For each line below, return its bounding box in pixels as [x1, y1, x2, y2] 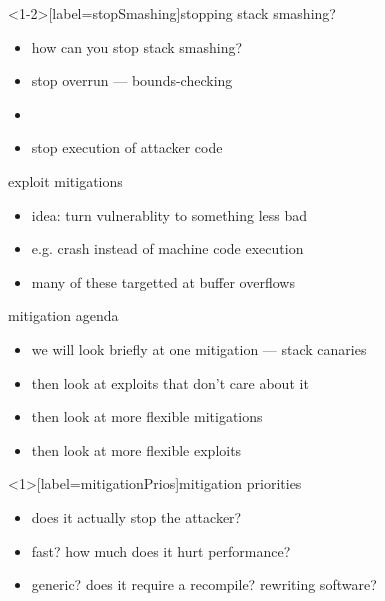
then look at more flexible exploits [31, 439, 242, 460]
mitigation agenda [8, 305, 119, 326]
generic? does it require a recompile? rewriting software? [31, 574, 377, 595]
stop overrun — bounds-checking [31, 70, 233, 91]
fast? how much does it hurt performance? [31, 540, 291, 561]
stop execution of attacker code [31, 137, 223, 158]
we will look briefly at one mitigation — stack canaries [31, 338, 367, 359]
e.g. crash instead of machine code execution [31, 238, 304, 259]
